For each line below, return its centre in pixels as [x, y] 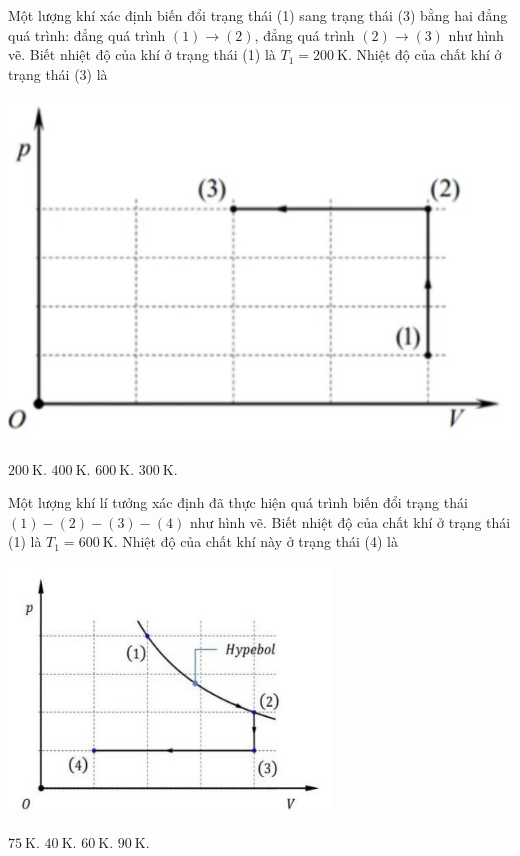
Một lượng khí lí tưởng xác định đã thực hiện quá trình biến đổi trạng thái [238, 502]
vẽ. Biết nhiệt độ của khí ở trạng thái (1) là [142, 54]
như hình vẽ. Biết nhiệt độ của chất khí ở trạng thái [350, 521]
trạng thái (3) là [58, 73]
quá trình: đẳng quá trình [87, 34]
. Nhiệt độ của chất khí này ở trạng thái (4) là [255, 541]
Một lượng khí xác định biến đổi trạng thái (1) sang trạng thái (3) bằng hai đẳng [258, 15]
